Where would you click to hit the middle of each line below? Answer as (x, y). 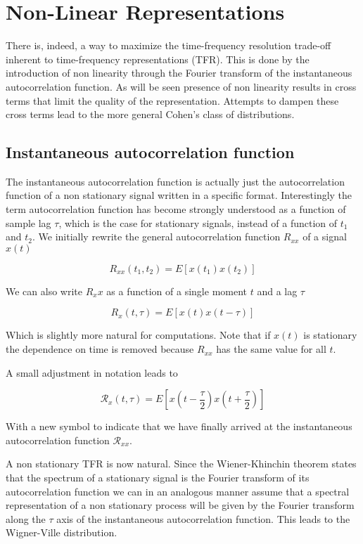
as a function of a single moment (177, 291)
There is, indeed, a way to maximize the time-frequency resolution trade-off (168, 45)
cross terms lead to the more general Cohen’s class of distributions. (150, 114)
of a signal (325, 237)
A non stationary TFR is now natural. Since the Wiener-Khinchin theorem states (181, 464)
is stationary (330, 335)
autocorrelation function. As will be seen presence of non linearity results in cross (181, 86)
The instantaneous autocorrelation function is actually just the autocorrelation (175, 181)
